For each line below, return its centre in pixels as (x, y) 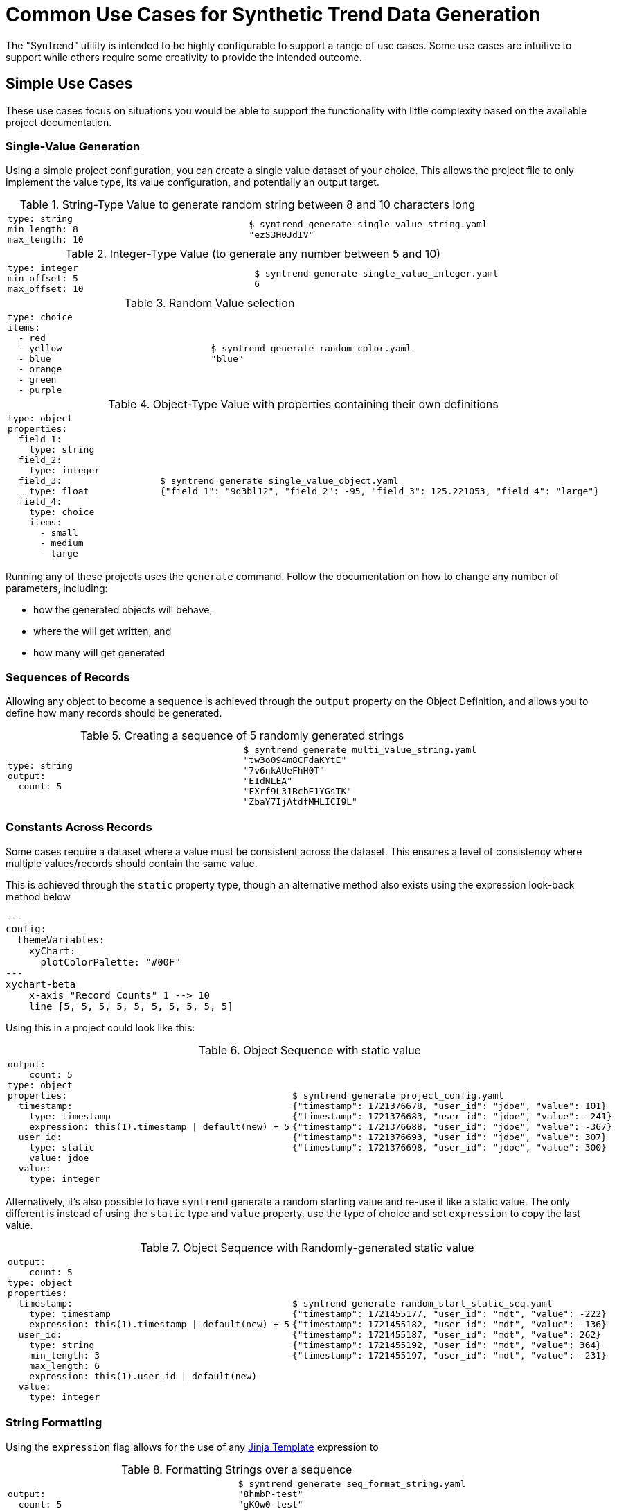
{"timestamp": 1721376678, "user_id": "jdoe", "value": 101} (449, 1106)
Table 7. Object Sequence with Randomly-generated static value (307, 1247)
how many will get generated (99, 653)
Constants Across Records (79, 827)
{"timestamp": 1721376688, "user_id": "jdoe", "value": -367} (452, 1126)
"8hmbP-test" (270, 1494)
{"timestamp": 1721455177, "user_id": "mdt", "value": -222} (449, 1313)
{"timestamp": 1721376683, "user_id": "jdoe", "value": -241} (452, 1116)
